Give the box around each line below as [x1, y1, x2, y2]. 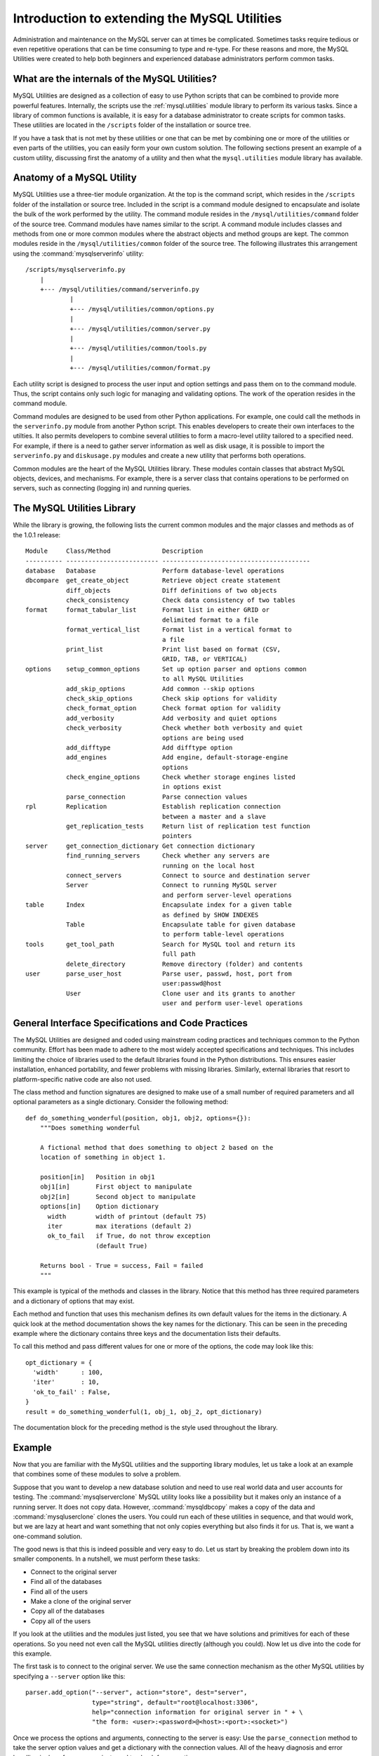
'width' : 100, [32, 1368, 104, 1377]
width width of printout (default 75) [47, 1212, 207, 1220]
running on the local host [161, 861, 255, 870]
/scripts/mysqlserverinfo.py [25, 266, 126, 274]
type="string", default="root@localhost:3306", [91, 1698, 259, 1706]
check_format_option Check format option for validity [65, 705, 281, 712]
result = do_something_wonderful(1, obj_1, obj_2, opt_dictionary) [25, 1408, 262, 1415]
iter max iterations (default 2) [47, 1222, 192, 1231]
